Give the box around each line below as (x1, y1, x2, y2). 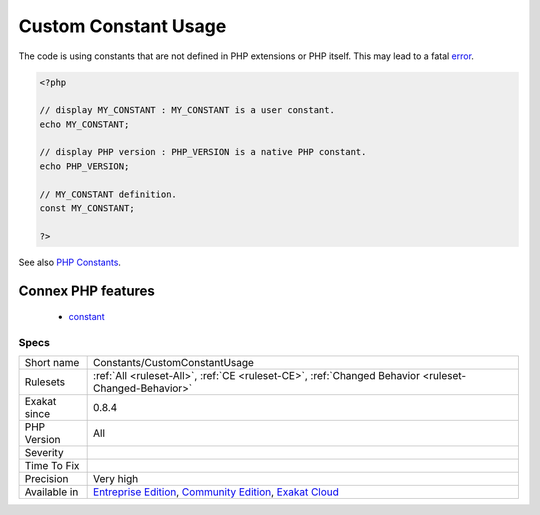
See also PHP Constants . (18, 256, 122, 268)
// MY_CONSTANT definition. (39, 188, 177, 200)
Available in (24, 485, 79, 499)
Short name (24, 356, 80, 370)
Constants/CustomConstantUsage (93, 356, 255, 370)
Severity (24, 446, 64, 460)
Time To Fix (24, 459, 80, 473)
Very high (93, 472, 139, 486)
